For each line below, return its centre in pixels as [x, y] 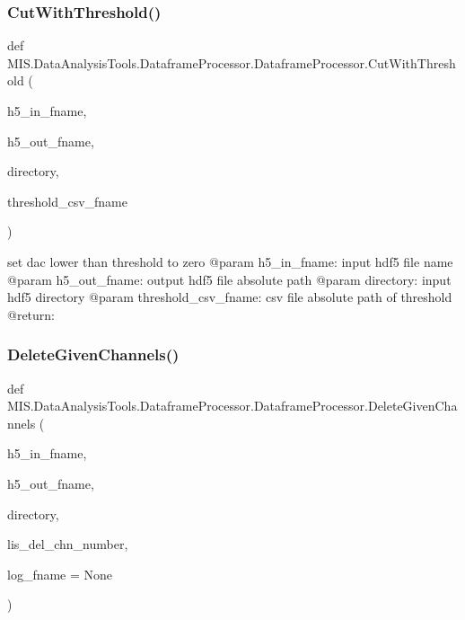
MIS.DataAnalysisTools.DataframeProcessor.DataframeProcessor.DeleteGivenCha [232, 406]
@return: [31, 314]
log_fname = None [60, 574]
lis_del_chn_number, [68, 544]
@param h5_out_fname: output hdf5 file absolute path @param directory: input [229, 279]
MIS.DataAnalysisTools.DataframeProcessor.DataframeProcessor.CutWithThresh [232, 62]
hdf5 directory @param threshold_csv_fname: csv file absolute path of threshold [230, 297]
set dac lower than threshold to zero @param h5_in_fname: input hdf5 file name [230, 261]
